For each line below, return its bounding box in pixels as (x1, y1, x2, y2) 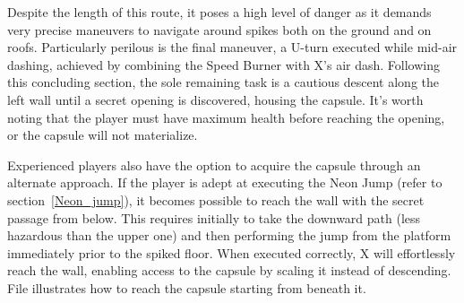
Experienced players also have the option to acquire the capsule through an (7, 155, 421, 174)
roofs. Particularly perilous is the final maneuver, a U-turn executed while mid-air (7, 38, 458, 56)
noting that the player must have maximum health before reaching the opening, (7, 108, 445, 126)
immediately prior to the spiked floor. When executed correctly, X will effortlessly (7, 243, 456, 262)
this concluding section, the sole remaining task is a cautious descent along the (7, 73, 439, 91)
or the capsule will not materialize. (7, 126, 198, 144)
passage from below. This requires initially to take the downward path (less (7, 208, 421, 227)
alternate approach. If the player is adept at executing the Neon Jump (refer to (7, 173, 443, 192)
